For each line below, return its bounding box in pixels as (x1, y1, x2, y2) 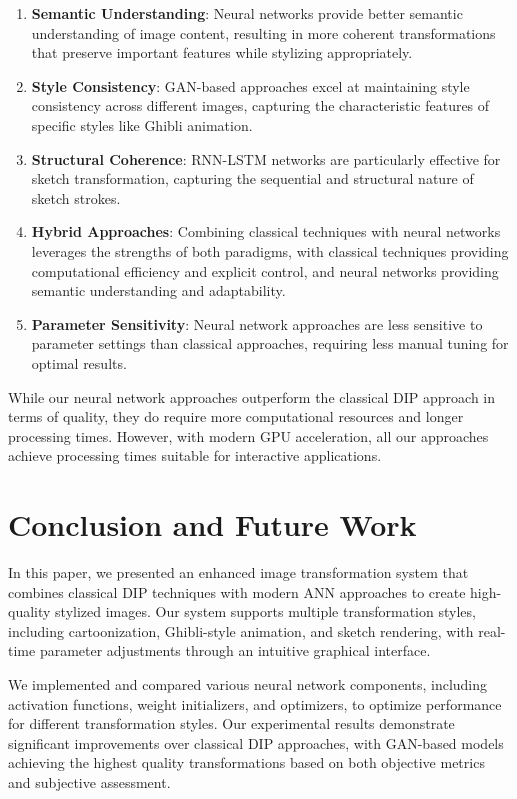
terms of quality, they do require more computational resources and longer (8, 406, 464, 427)
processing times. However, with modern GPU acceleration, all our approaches (8, 425, 489, 446)
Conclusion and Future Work (8, 504, 417, 545)
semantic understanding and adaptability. (31, 280, 286, 301)
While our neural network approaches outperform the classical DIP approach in (8, 386, 496, 407)
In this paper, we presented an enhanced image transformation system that (8, 562, 469, 582)
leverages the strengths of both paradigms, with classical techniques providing (31, 240, 509, 261)
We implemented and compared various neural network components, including (8, 673, 488, 694)
